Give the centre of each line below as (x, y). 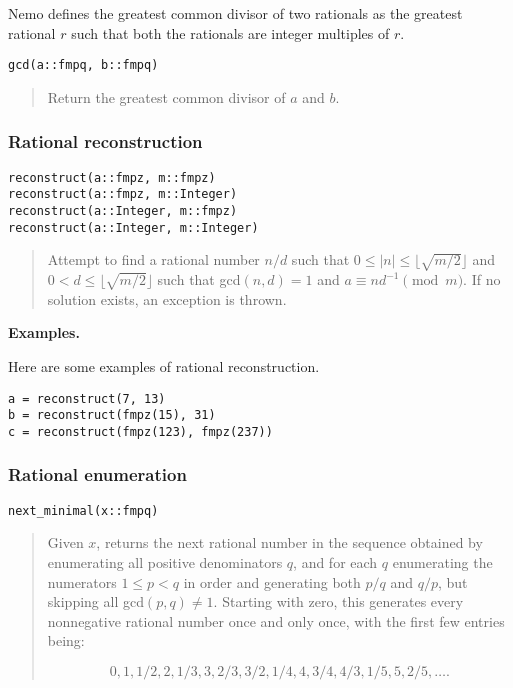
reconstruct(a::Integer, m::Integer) (133, 227)
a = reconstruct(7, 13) (87, 398)
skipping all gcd (95, 601)
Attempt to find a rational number (153, 259)
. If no (482, 279)
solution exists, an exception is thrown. (167, 298)
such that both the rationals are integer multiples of (230, 32)
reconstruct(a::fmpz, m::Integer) (123, 194)
